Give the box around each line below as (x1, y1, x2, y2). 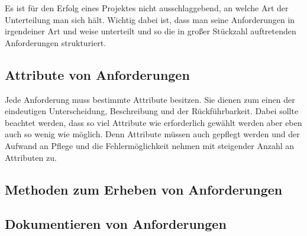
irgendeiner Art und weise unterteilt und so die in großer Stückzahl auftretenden (5, 25, 296, 37)
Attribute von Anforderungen (5, 65, 190, 83)
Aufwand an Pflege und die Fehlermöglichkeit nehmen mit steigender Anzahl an (5, 139, 295, 151)
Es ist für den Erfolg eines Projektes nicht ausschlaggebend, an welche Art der (5, 2, 289, 14)
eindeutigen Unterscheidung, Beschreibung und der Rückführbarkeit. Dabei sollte (5, 105, 299, 117)
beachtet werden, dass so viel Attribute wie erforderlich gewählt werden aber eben (5, 116, 302, 128)
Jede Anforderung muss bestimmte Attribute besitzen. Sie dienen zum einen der (5, 93, 295, 105)
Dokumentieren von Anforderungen (5, 215, 227, 233)
